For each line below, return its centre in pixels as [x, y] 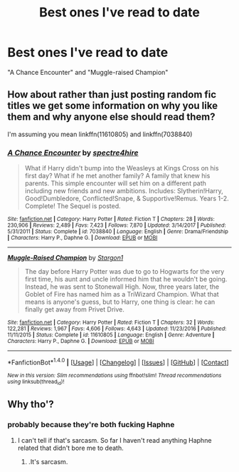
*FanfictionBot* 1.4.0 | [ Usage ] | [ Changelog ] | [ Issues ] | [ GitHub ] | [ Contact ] [118, 362]
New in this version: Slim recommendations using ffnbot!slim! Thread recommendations [115, 375]
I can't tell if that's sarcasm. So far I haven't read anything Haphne [115, 440]
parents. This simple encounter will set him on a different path [115, 183]
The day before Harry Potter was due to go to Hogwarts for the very [124, 272]
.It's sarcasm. [48, 461]
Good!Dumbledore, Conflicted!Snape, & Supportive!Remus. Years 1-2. [127, 199]
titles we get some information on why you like [113, 106]
